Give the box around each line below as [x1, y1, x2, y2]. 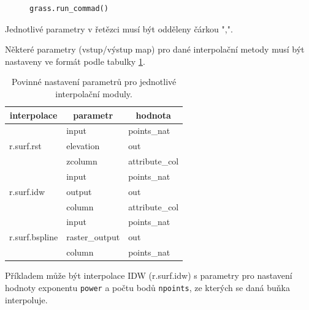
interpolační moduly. [55, 87, 132, 100]
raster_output [66, 231, 120, 243]
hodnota [135, 108, 171, 121]
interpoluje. [5, 293, 48, 306]
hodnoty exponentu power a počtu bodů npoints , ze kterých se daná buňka [5, 281, 290, 293]
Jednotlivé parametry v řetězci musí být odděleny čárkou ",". [5, 22, 233, 35]
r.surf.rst [9, 139, 42, 152]
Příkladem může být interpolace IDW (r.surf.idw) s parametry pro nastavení [5, 269, 292, 282]
